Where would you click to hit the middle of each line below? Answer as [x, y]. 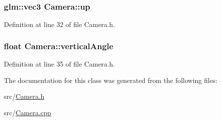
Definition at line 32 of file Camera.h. [59, 24]
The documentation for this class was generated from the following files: [111, 80]
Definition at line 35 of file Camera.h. [59, 64]
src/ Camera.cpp [28, 112]
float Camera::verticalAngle [59, 46]
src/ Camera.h [24, 96]
